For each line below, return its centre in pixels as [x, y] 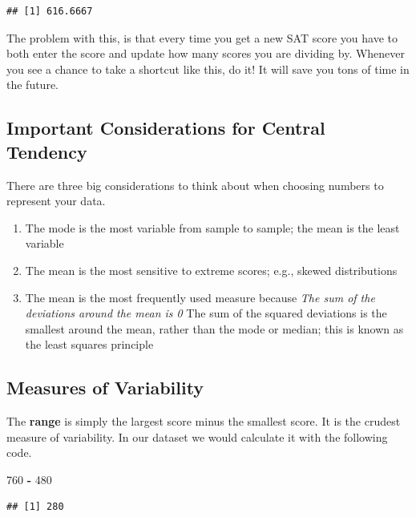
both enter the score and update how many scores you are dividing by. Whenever [206, 53]
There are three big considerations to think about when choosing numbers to [195, 185]
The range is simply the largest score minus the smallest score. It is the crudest [204, 421]
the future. [33, 85]
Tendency [47, 151]
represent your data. [56, 201]
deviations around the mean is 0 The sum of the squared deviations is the [206, 313]
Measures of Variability [105, 388]
